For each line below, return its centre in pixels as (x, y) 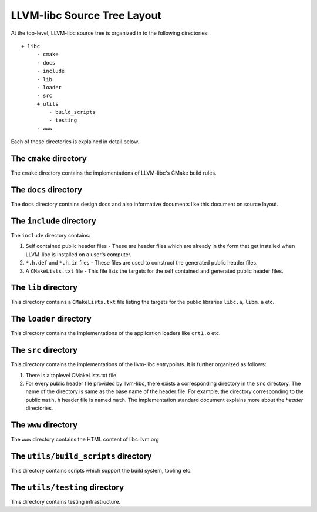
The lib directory (44, 288)
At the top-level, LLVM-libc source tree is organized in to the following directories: (110, 33)
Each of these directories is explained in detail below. (75, 142)
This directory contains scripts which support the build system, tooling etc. (101, 471)
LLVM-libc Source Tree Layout (86, 15)
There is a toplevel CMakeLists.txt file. (72, 375)
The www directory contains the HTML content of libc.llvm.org (85, 439)
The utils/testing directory (68, 487)
